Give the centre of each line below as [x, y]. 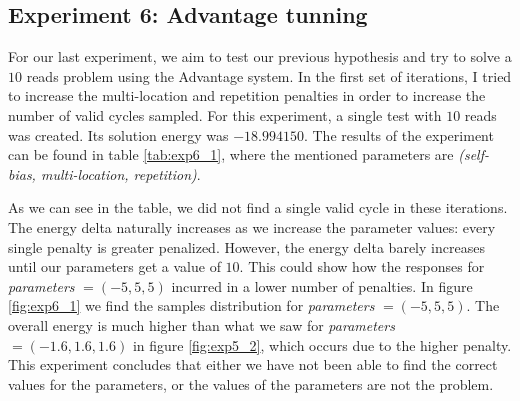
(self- [474, 154]
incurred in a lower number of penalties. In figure [322, 285]
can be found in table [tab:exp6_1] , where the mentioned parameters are [231, 154]
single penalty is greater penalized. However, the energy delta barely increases [246, 246]
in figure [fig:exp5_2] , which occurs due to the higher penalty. [322, 344]
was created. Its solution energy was [118, 134]
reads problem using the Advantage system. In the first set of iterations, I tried [269, 75]
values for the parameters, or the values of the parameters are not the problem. [251, 383]
